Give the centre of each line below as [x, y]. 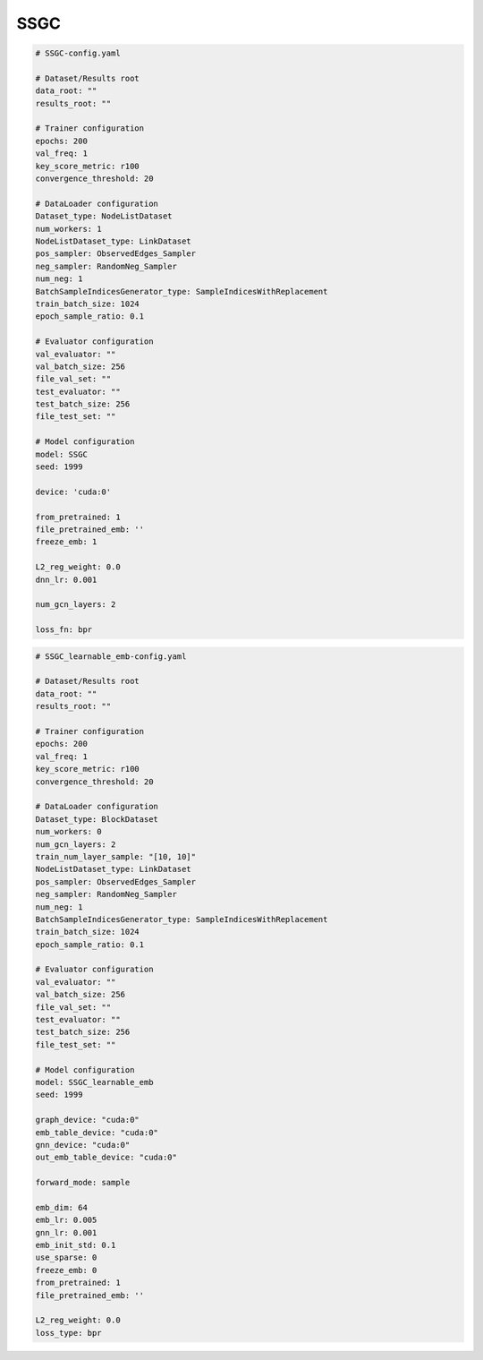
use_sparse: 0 [66, 1257]
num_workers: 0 [68, 832]
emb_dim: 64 [62, 1207]
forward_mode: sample [83, 1183]
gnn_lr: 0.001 [66, 1232]
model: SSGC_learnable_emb [94, 1082]
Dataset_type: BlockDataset [97, 819]
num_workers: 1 [68, 229]
